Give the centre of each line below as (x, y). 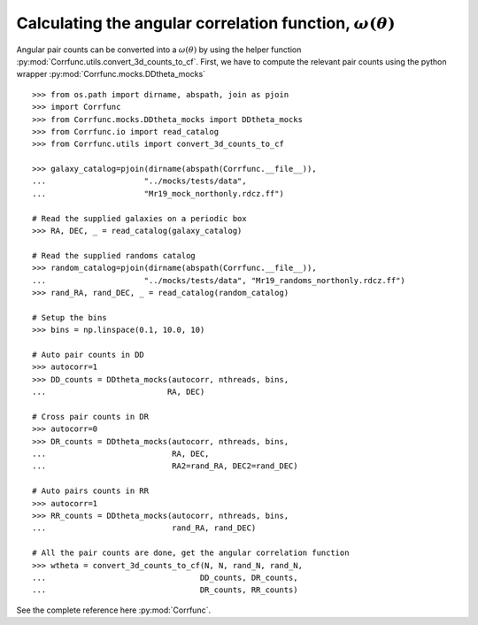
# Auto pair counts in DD (89, 355)
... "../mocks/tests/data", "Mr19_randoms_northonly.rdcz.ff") (219, 280)
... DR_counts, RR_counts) (165, 590)
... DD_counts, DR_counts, (165, 577)
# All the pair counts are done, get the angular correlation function (191, 553)
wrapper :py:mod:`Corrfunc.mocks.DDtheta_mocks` (111, 74)
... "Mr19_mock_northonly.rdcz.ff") (158, 193)
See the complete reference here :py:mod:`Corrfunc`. (114, 610)
